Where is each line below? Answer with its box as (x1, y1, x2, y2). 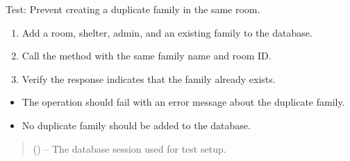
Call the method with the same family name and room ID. (22, 48, 272, 63)
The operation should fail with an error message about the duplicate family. (22, 95, 345, 109)
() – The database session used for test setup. (33, 141, 226, 155)
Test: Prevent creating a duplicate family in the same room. (6, 2, 260, 16)
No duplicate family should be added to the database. (22, 117, 251, 132)
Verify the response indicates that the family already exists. (22, 71, 276, 86)
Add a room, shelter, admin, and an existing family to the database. (22, 25, 312, 39)
